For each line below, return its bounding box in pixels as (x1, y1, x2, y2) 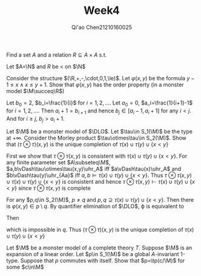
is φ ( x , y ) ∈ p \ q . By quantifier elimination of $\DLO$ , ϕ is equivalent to (6, 203, 185, 210)
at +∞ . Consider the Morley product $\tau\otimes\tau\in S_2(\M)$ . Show (6, 134, 186, 142)
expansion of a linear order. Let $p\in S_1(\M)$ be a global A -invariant (6, 251, 180, 258)
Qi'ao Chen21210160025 (71, 24, 132, 31)
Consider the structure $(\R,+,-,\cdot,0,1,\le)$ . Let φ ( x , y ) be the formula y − (6, 74, 195, 82)
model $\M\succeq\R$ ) (6, 87, 65, 94)
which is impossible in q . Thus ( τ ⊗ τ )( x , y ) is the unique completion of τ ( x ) (6, 226, 194, 233)
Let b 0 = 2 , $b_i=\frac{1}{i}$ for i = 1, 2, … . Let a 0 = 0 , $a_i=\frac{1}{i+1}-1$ (6, 99, 193, 108)
